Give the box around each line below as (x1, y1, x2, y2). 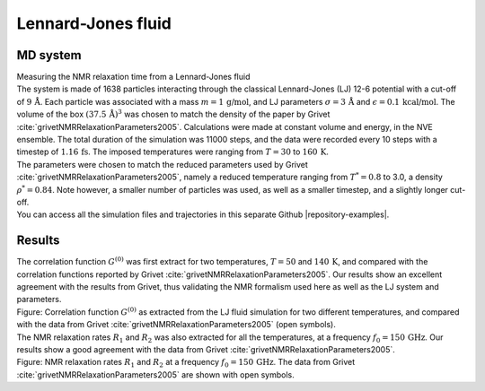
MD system (16, 48, 83, 63)
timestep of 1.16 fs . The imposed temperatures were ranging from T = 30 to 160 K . (16, 146, 330, 157)
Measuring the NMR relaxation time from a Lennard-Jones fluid (16, 72, 251, 83)
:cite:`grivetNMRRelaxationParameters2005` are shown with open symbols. (16, 369, 295, 380)
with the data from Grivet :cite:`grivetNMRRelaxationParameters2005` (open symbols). (16, 319, 336, 330)
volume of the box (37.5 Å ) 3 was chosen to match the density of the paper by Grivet (16, 108, 331, 120)
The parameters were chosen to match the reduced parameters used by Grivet (16, 159, 309, 169)
